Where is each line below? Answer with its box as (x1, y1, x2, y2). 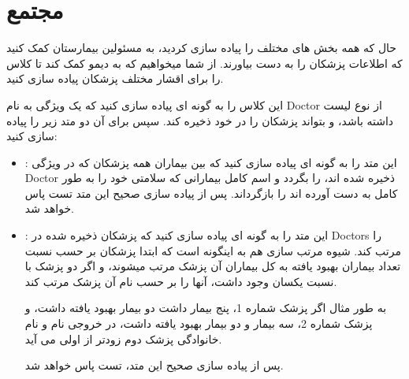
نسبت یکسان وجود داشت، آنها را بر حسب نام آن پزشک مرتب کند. (24, 273, 337, 289)
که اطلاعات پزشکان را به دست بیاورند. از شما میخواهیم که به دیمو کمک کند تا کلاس (6, 54, 403, 71)
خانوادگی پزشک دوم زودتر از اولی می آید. (24, 330, 222, 347)
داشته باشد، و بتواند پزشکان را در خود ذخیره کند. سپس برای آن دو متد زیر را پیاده (6, 112, 394, 128)
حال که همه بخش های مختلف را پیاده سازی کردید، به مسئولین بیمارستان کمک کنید (6, 39, 396, 56)
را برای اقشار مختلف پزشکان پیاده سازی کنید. (6, 70, 224, 87)
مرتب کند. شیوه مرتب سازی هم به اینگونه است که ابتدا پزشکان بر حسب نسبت (24, 242, 401, 258)
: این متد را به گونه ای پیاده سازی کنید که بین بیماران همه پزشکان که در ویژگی (24, 154, 397, 170)
